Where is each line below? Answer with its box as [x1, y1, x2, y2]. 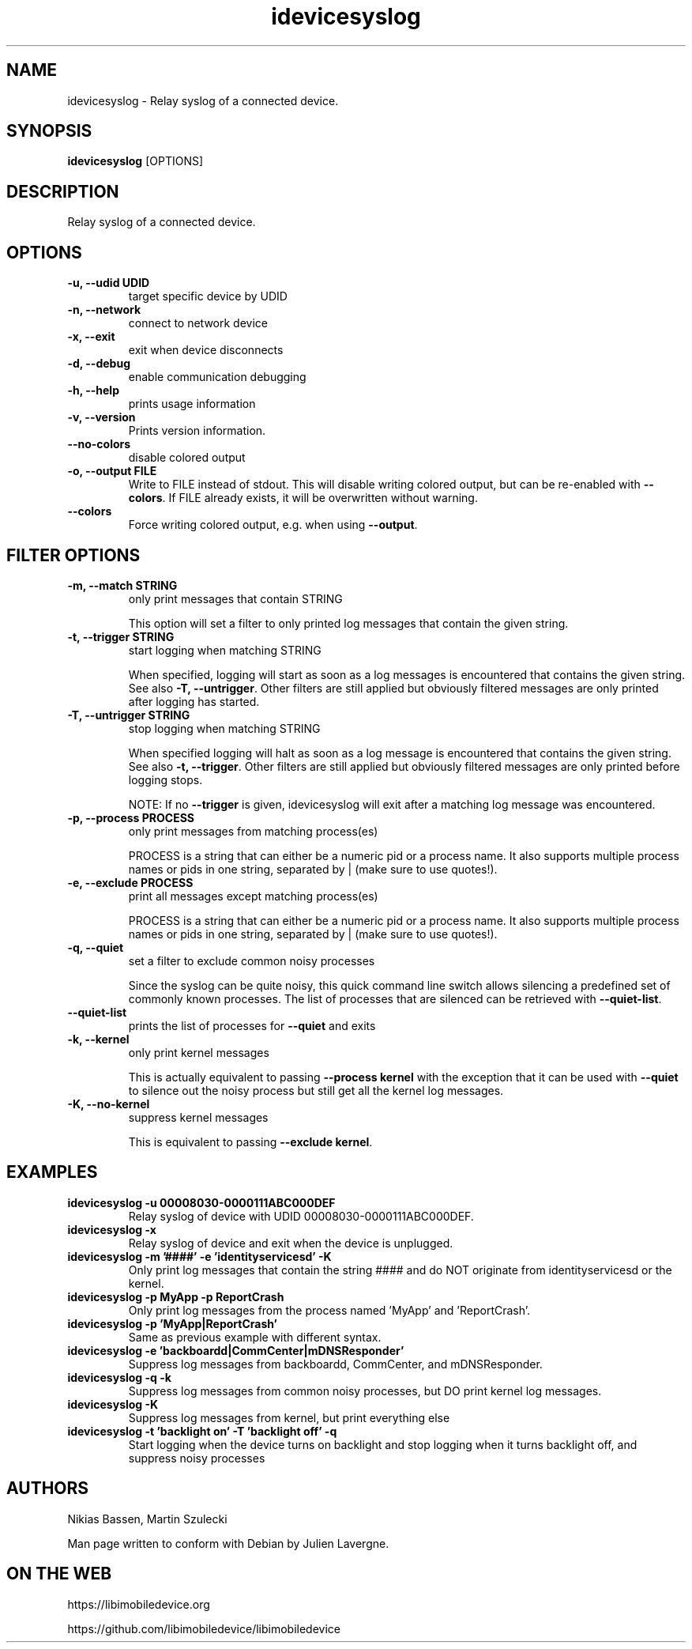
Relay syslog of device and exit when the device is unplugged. [128, 1236, 453, 1250]
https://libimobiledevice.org [67, 1597, 210, 1611]
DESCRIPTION [6, 181, 119, 202]
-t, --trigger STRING [67, 629, 175, 643]
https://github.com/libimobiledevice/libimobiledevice [67, 1621, 340, 1636]
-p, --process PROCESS [67, 810, 195, 824]
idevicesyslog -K [67, 1397, 159, 1411]
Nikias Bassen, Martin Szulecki [67, 1511, 228, 1526]
